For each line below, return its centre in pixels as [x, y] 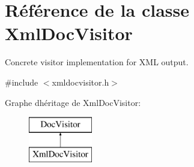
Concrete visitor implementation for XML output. [97, 62]
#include [22, 82]
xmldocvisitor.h [80, 82]
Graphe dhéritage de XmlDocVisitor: [73, 102]
